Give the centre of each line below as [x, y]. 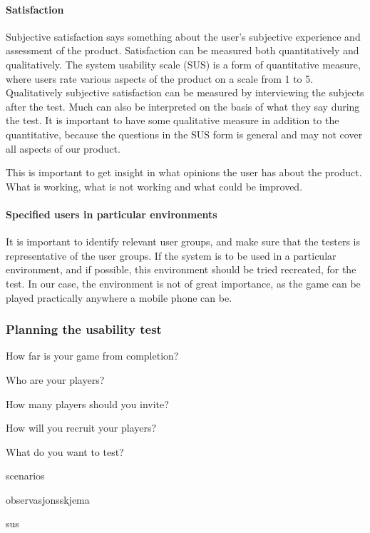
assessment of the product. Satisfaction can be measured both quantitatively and [183, 50]
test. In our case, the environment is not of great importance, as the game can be [183, 283]
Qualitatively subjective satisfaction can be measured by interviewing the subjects [185, 92]
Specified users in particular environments [112, 214]
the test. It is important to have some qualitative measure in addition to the [173, 120]
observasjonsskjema [48, 499]
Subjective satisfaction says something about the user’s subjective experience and [183, 36]
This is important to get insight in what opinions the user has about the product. [184, 172]
